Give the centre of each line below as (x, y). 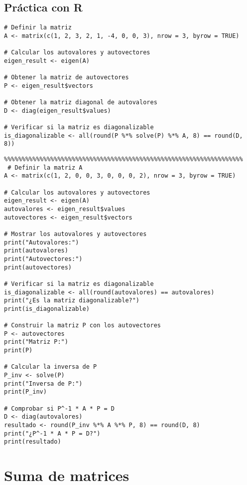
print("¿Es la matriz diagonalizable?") (72, 301)
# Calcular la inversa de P (51, 367)
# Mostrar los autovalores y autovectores (75, 234)
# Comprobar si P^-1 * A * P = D (59, 408)
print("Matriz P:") (36, 342)
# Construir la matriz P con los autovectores (82, 326)
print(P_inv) (25, 392)
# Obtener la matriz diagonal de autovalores (81, 103)
